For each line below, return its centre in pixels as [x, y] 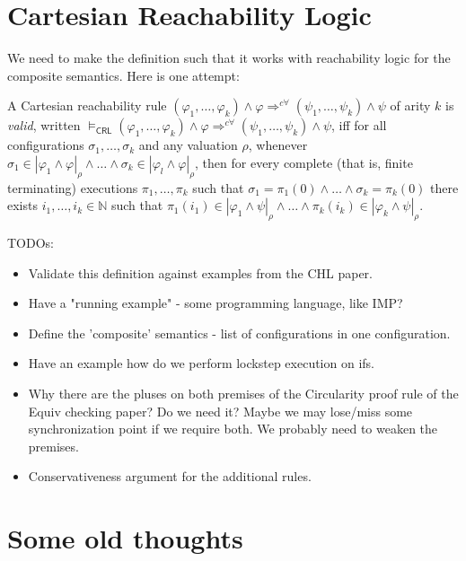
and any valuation [188, 145]
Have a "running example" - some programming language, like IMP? [215, 303]
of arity [410, 105]
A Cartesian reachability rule [87, 105]
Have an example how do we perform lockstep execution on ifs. [201, 363]
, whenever [278, 145]
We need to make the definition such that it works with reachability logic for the [229, 58]
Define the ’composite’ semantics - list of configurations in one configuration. [239, 333]
